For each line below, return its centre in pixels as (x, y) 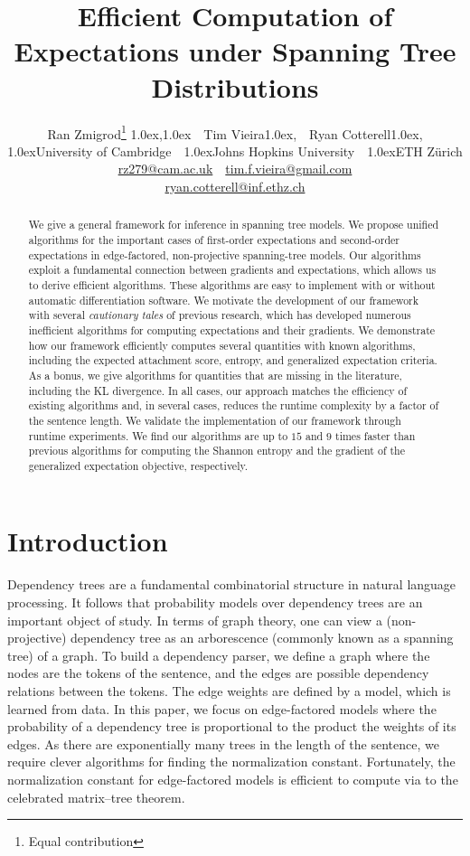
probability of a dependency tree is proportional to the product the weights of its (232, 726)
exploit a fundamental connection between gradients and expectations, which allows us (232, 270)
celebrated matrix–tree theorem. (96, 797)
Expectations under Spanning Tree (235, 51)
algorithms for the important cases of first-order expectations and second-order (214, 239)
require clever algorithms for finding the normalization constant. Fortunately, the (231, 762)
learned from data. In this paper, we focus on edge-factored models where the (222, 708)
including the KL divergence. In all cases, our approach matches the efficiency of (218, 390)
